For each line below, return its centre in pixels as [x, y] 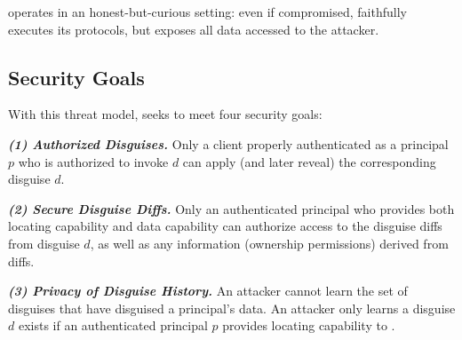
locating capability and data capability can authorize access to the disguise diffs [225, 226]
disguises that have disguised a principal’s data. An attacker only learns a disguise [232, 308]
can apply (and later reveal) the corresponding [309, 161]
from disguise [44, 243]
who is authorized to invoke [93, 161]
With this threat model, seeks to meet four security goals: [165, 114]
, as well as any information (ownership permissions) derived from [269, 243]
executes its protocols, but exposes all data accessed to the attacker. [194, 29]
